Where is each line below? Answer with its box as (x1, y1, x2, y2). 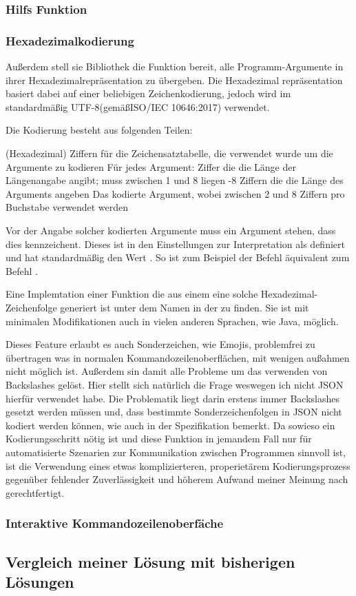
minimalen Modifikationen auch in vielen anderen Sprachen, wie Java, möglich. (6, 314, 339, 328)
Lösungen (6, 571, 74, 592)
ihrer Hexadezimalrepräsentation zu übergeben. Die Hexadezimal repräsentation (6, 72, 343, 87)
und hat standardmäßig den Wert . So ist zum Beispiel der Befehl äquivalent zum (6, 250, 350, 265)
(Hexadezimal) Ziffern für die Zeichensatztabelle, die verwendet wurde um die (6, 146, 333, 161)
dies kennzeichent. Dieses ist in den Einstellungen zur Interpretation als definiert (6, 236, 345, 251)
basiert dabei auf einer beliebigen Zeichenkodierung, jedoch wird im (6, 86, 291, 101)
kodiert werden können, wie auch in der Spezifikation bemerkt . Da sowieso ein (6, 418, 335, 432)
